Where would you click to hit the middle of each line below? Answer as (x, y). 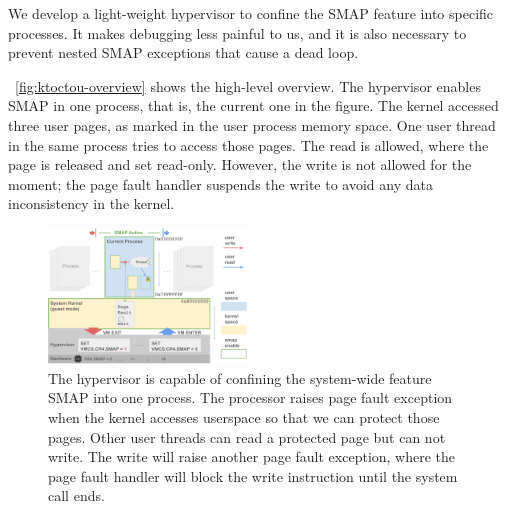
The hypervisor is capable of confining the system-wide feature (240, 377)
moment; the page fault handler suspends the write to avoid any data (220, 183)
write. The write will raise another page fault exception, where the (252, 456)
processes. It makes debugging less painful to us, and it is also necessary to (237, 32)
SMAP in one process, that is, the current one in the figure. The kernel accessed (253, 105)
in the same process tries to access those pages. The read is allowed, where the (248, 144)
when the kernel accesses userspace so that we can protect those (244, 416)
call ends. (76, 495)
